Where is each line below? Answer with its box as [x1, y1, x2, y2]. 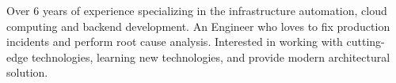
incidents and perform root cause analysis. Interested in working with [6, 33, 343, 50]
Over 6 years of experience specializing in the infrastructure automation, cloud [6, 2, 387, 18]
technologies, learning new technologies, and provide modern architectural [31, 48, 390, 65]
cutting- [346, 33, 385, 50]
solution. [6, 64, 48, 81]
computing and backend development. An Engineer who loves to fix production [6, 17, 390, 34]
